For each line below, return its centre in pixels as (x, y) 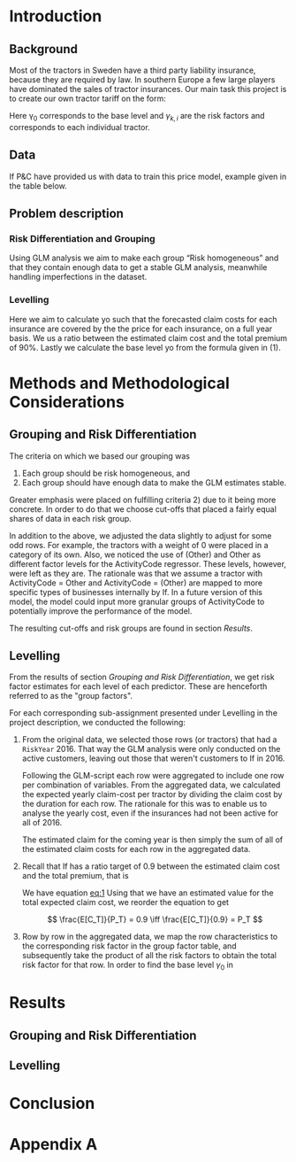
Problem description (66, 213)
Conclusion (52, 1104)
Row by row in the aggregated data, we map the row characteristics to (150, 937)
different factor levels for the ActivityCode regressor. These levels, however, (148, 563)
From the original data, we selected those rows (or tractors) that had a (149, 740)
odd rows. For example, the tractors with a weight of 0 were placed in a (139, 545)
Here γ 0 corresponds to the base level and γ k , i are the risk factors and (137, 117)
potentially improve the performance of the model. (101, 611)
